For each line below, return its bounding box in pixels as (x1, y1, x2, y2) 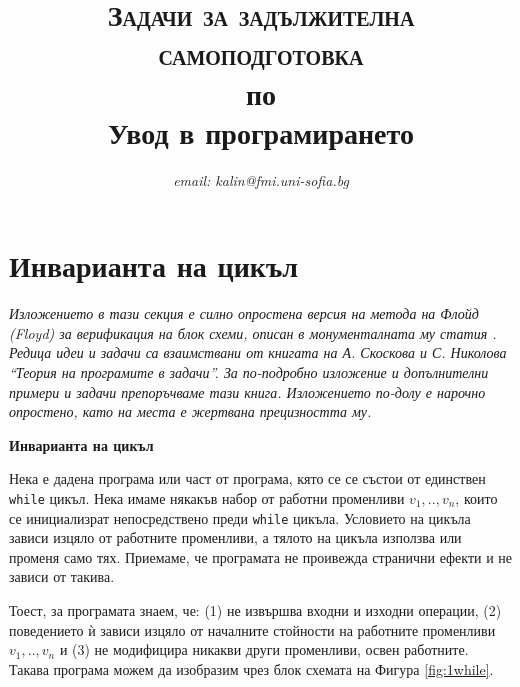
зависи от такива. (9, 566, 115, 587)
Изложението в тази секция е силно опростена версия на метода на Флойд (9, 303, 479, 324)
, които (455, 487, 498, 508)
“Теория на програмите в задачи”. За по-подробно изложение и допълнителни (9, 362, 489, 382)
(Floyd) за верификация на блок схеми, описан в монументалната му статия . (9, 322, 497, 343)
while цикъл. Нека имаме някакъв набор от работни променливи (9, 487, 405, 508)
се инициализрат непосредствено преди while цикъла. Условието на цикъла (9, 507, 471, 528)
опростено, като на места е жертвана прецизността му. (9, 401, 372, 422)
